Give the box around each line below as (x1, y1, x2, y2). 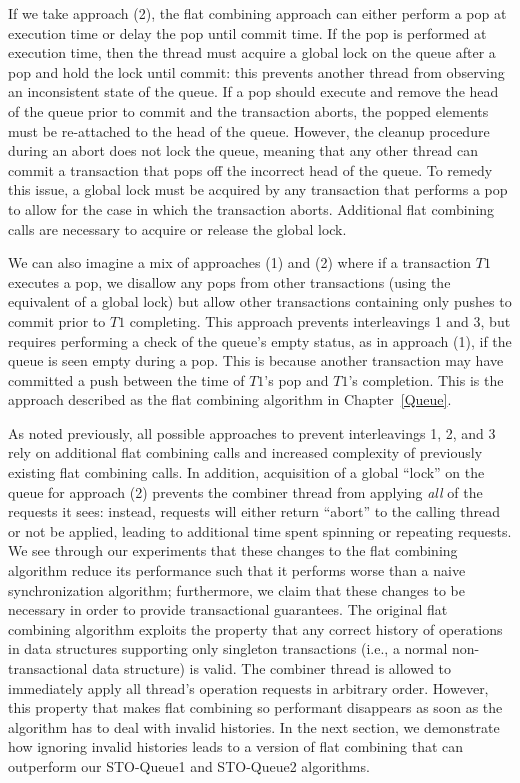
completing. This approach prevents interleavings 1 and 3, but (129, 310, 511, 331)
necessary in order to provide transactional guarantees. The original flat (8, 599, 448, 620)
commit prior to (8, 310, 106, 331)
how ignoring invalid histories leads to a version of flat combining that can (8, 736, 464, 757)
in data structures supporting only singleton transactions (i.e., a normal (8, 638, 448, 659)
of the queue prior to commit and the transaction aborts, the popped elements (8, 100, 489, 121)
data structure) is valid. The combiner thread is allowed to (92, 658, 452, 678)
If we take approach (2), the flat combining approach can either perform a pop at (8, 3, 507, 23)
